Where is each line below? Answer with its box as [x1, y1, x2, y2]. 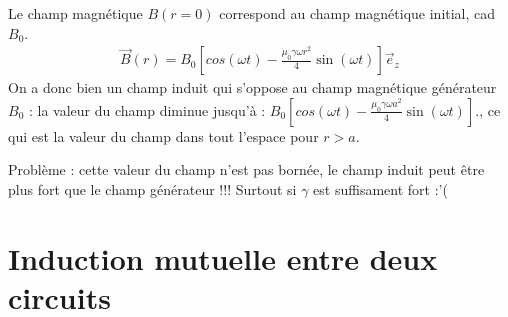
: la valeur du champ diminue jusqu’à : [28, 99, 266, 120]
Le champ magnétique [8, 3, 143, 23]
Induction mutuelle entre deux [8, 237, 438, 278]
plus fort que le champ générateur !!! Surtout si [8, 179, 297, 199]
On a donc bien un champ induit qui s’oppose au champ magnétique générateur [8, 77, 497, 98]
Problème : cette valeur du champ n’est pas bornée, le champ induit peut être [8, 159, 485, 180]
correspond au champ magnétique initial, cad [219, 3, 496, 23]
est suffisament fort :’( [313, 179, 448, 199]
